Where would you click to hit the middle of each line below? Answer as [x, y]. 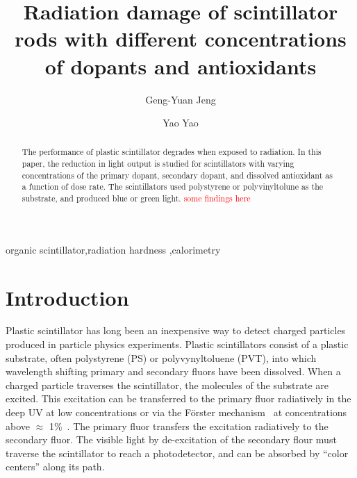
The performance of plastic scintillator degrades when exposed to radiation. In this [172, 152]
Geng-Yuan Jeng [181, 99]
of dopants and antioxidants [181, 66]
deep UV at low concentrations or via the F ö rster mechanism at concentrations [176, 412]
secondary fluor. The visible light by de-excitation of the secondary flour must [171, 439]
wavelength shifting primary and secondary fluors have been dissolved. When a [173, 371]
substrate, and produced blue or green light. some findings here [136, 198]
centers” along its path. [55, 467]
